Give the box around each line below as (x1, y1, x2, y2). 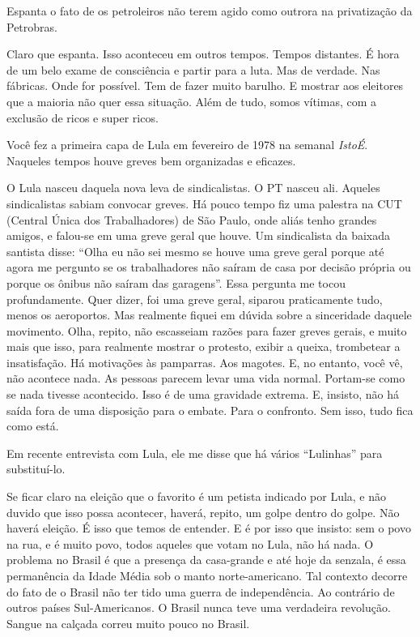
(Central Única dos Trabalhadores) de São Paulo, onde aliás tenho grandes (6, 211, 377, 228)
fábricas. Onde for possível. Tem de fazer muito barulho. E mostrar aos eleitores (6, 77, 404, 94)
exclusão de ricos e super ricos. (6, 109, 159, 126)
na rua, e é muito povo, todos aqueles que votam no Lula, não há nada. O (6, 535, 374, 552)
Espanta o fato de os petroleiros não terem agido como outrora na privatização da (6, 2, 413, 19)
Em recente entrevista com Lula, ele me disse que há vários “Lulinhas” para (6, 444, 383, 461)
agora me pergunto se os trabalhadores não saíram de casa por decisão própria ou (6, 259, 411, 276)
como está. (6, 417, 59, 434)
